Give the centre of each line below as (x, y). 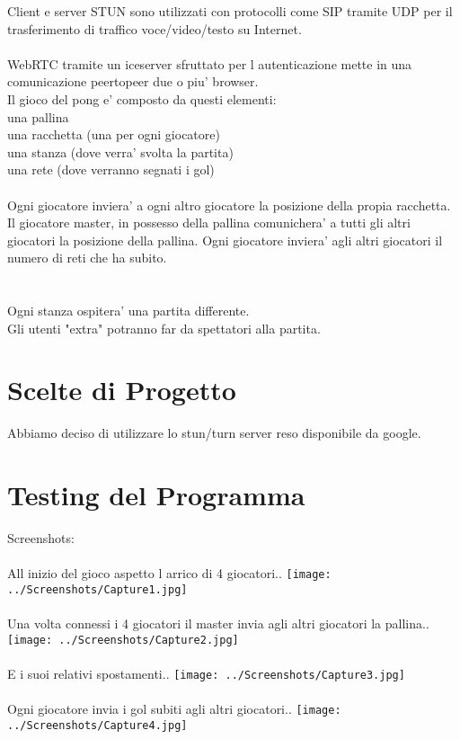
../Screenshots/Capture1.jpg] (97, 589)
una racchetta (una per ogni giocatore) (114, 134)
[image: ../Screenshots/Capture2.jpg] (123, 640)
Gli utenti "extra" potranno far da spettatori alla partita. (164, 328)
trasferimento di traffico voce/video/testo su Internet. (155, 28)
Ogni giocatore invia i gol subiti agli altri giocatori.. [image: (174, 709)
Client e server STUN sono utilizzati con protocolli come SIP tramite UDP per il (230, 11)
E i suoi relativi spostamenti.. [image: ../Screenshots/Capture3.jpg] (206, 674)
